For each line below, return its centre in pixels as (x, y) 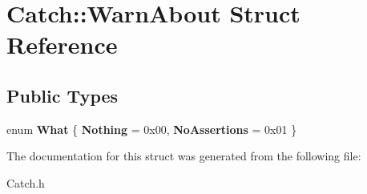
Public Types (63, 95)
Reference (62, 44)
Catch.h (26, 182)
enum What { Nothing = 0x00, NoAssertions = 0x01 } (152, 129)
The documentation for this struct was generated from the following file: (184, 156)
